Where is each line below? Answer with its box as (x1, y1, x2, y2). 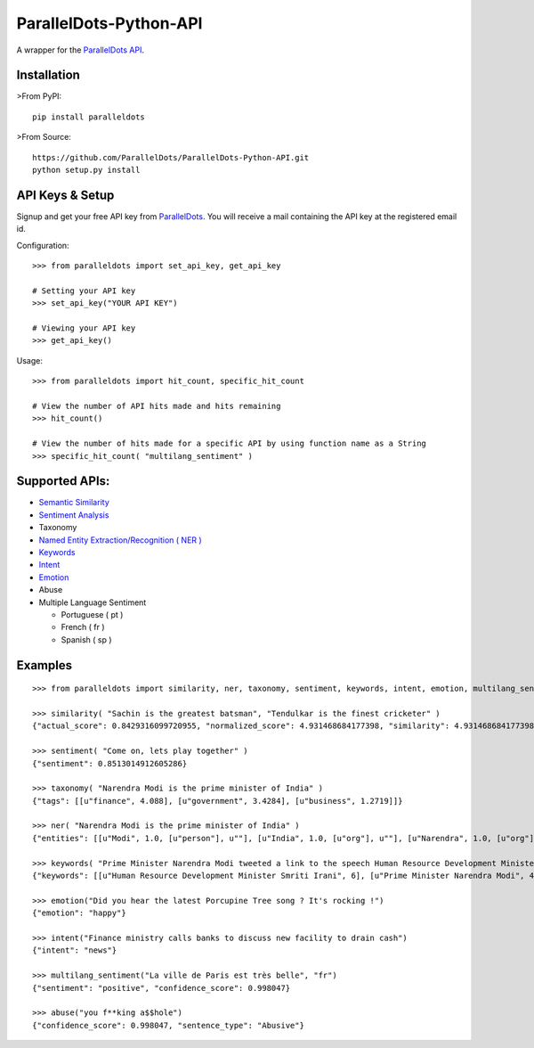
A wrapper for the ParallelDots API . (16, 45, 144, 55)
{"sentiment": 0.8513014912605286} (32, 758, 188, 768)
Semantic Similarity (38, 497, 110, 508)
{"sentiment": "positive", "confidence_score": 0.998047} (32, 983, 291, 993)
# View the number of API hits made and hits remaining (32, 401, 281, 411)
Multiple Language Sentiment (38, 597, 147, 608)
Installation (16, 68, 80, 83)
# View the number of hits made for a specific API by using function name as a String (32, 438, 427, 449)
